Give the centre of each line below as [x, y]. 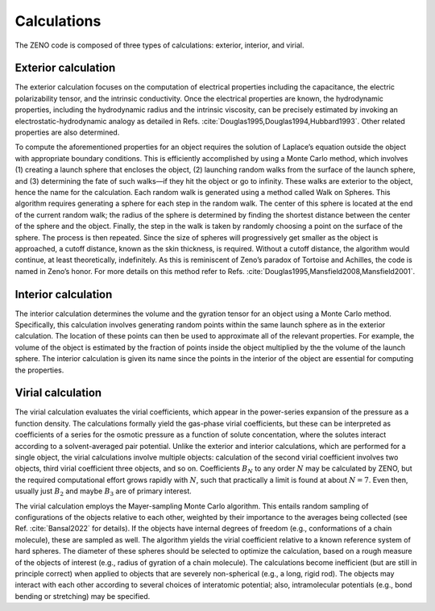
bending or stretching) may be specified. [83, 596]
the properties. [39, 370]
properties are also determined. [67, 132]
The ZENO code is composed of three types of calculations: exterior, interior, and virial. [159, 45]
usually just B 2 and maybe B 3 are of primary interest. [104, 492]
